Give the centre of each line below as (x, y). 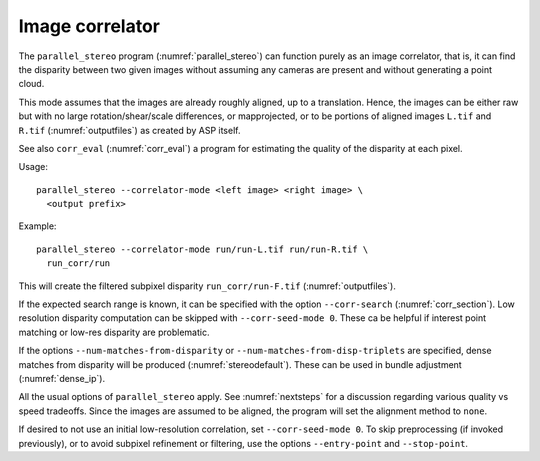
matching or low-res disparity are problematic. (114, 332)
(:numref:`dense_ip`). (61, 378)
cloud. (31, 84)
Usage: (33, 167)
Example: (37, 226)
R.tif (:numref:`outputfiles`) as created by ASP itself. (129, 130)
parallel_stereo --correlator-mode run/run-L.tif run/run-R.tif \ (202, 249)
